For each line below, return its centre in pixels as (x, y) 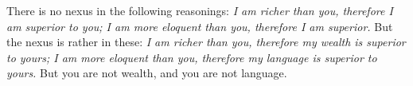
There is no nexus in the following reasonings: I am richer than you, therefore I (200, 10)
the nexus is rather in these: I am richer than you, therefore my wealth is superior (206, 42)
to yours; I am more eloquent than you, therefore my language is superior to (192, 57)
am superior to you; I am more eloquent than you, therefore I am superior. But (200, 26)
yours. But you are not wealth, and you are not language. (147, 73)
